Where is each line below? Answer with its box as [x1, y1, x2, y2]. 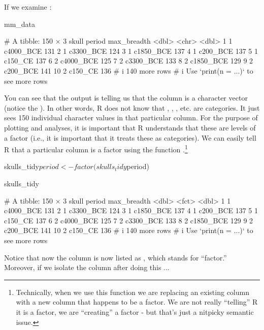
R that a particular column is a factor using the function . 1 [4, 143, 188, 154]
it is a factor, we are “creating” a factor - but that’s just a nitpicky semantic [16, 306, 254, 317]
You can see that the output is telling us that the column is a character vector [4, 92, 248, 103]
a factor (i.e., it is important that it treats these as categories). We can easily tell [4, 132, 256, 143]
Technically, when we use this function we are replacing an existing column [16, 286, 249, 297]
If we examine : [4, 2, 52, 12]
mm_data [4, 18, 36, 29]
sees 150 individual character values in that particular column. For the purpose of [4, 112, 258, 123]
